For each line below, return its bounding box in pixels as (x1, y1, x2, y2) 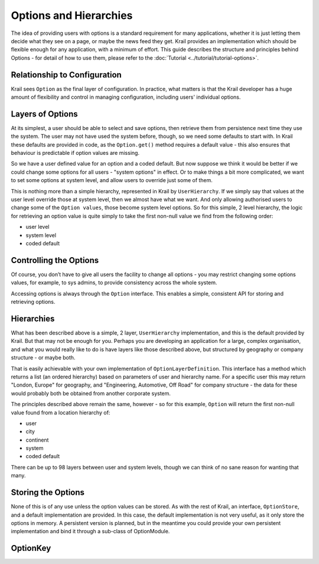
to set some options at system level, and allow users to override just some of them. (11, 177, 213, 184)
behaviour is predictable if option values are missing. (11, 150, 140, 157)
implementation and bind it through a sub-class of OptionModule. (11, 528, 170, 535)
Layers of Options (11, 109, 78, 119)
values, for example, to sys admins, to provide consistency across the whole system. (11, 279, 217, 286)
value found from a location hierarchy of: (11, 409, 110, 416)
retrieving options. (11, 299, 56, 306)
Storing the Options (11, 488, 85, 498)
